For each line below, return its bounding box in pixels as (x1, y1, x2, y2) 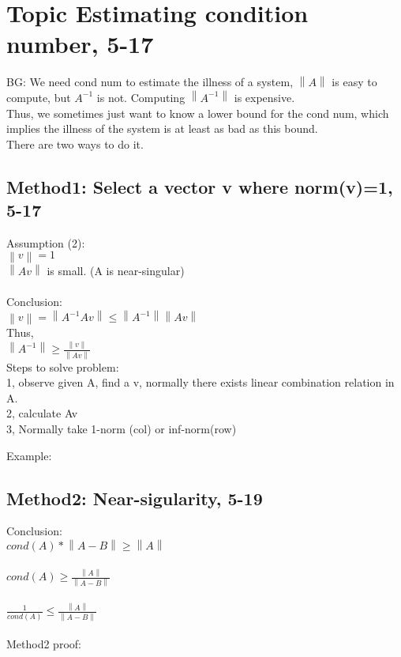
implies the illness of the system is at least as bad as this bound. (6, 120, 318, 137)
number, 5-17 (6, 28, 154, 60)
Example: (6, 447, 52, 463)
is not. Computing (96, 89, 186, 105)
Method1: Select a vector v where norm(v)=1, (6, 174, 393, 198)
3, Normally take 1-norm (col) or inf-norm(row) (6, 420, 237, 436)
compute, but (6, 89, 71, 105)
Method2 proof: (6, 636, 81, 652)
